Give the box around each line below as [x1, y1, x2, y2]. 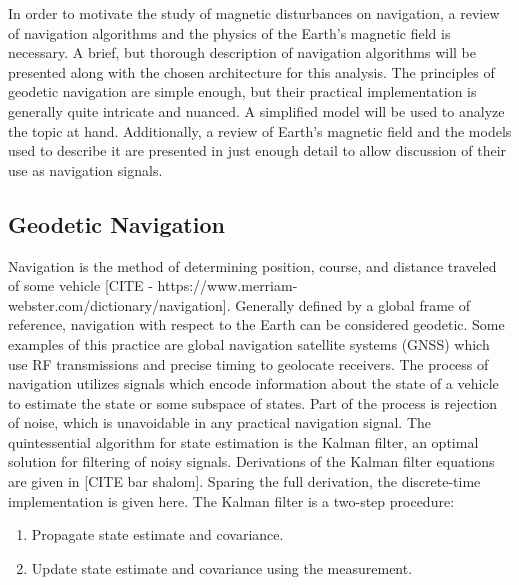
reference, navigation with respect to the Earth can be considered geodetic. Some [8, 314, 505, 335]
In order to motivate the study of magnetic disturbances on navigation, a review [8, 3, 500, 23]
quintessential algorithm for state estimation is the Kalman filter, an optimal [8, 431, 479, 452]
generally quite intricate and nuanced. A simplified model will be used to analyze [8, 100, 505, 121]
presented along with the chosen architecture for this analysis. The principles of [8, 61, 495, 82]
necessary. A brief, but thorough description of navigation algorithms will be [8, 42, 477, 63]
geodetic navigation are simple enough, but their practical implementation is [8, 81, 477, 102]
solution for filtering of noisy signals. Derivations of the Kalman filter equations [8, 451, 495, 472]
